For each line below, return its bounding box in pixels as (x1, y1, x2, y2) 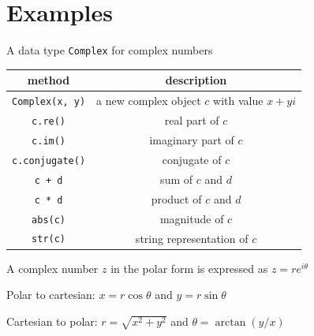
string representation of (135, 230, 249, 246)
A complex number (6, 259, 99, 276)
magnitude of (159, 210, 224, 226)
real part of (164, 112, 219, 129)
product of (151, 190, 202, 207)
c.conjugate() (12, 155, 86, 166)
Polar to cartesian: (6, 286, 95, 303)
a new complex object (96, 92, 201, 109)
